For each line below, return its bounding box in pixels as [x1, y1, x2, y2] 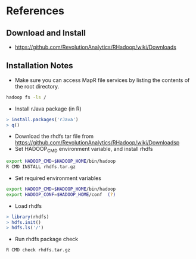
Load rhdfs [14, 202, 42, 209]
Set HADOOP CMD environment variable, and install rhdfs [14, 146, 153, 154]
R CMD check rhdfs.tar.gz [6, 247, 70, 253]
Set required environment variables [14, 174, 101, 182]
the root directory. [14, 83, 60, 90]
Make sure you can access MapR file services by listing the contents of [14, 76, 190, 84]
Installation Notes [6, 61, 73, 71]
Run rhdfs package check [14, 236, 79, 243]
